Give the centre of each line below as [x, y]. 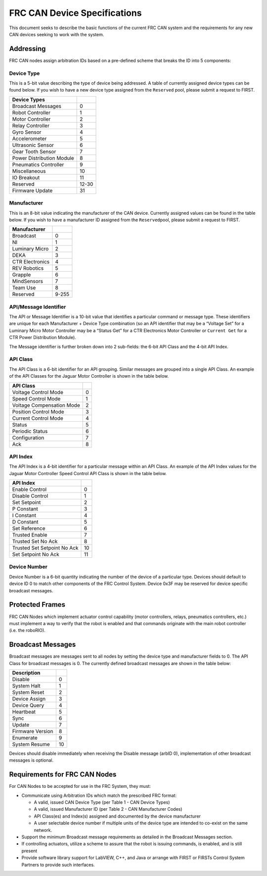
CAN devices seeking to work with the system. [57, 34]
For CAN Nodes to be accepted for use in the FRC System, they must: [80, 786]
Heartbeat [24, 712]
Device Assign [29, 699]
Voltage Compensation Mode [46, 405]
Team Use [24, 288]
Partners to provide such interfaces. [58, 865]
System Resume [31, 744]
